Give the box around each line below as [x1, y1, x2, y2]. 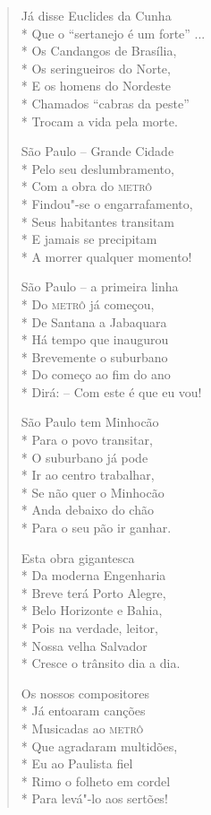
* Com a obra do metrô [21, 177, 152, 195]
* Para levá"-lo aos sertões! [21, 789, 168, 808]
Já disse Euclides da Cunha [21, 6, 172, 24]
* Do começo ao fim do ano [21, 365, 171, 384]
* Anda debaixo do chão [21, 500, 154, 519]
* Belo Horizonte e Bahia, [21, 601, 163, 620]
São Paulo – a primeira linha [21, 277, 179, 296]
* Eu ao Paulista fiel [21, 754, 133, 773]
